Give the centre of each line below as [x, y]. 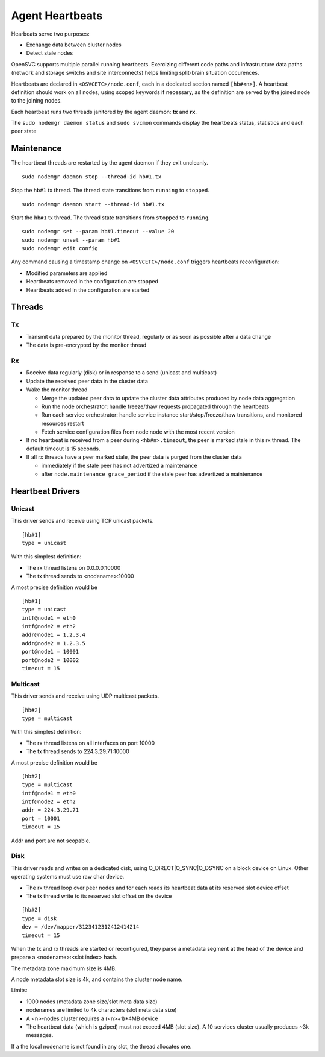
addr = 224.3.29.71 [51, 810]
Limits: [19, 990]
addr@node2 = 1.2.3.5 [54, 643]
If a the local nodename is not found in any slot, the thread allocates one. [101, 1046]
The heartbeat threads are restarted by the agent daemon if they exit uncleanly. [110, 163]
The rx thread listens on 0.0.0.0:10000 [73, 567]
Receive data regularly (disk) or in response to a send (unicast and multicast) [122, 373]
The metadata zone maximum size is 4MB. [64, 968]
